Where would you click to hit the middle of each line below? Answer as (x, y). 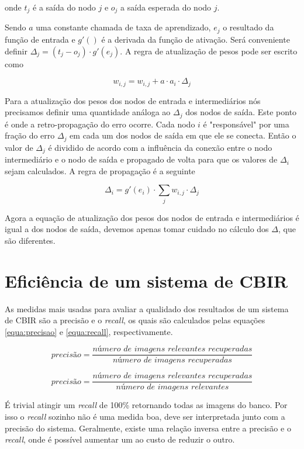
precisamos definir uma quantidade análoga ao (88, 112)
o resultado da (248, 27)
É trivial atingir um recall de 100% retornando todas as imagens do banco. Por (146, 405)
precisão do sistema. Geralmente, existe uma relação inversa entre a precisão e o (148, 428)
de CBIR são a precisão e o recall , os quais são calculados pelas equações (135, 320)
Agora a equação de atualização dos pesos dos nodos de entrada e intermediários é (152, 217)
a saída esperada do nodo (166, 7)
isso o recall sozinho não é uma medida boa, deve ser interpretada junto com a (145, 417)
